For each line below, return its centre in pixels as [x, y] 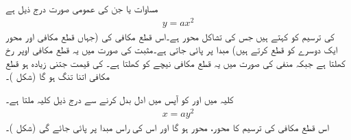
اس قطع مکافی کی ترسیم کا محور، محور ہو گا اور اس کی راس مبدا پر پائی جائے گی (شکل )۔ [167, 127]
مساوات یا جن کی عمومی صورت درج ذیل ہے [82, 8]
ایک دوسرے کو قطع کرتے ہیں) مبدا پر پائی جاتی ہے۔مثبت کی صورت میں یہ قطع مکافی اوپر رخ [172, 50]
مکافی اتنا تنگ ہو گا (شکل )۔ [58, 76]
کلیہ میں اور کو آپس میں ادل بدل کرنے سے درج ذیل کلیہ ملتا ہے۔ [120, 99]
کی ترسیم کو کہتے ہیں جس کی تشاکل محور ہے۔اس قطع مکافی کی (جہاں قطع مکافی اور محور [170, 36]
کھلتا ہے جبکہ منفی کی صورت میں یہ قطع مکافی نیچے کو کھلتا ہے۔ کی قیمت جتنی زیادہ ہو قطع [175, 62]
